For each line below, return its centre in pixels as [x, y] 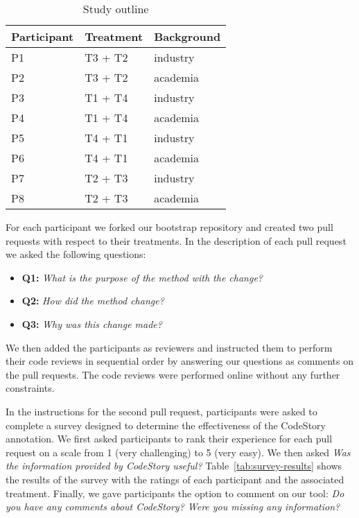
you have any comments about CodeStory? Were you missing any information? [173, 507]
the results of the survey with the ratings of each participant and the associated [175, 479]
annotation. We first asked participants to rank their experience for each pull [169, 439]
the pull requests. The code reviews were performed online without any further [173, 374]
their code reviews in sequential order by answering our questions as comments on [180, 361]
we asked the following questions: [76, 254]
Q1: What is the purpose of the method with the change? [142, 277]
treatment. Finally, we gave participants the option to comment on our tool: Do [175, 493]
